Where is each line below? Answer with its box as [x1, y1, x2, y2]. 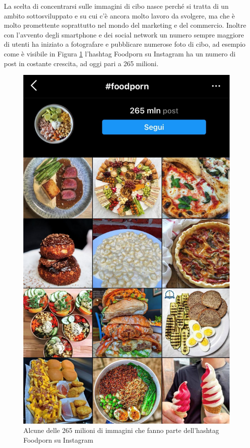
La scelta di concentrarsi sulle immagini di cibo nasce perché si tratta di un [4, 1, 229, 11]
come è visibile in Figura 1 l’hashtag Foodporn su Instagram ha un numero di [4, 48, 236, 58]
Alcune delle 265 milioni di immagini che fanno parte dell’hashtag [23, 425, 219, 435]
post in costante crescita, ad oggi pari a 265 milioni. [4, 58, 159, 68]
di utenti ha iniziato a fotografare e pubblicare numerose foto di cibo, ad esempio [4, 39, 246, 49]
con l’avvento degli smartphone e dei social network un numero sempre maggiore [4, 29, 244, 39]
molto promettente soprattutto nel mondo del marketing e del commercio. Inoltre [4, 20, 247, 30]
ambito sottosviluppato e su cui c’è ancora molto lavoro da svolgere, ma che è [4, 10, 235, 20]
